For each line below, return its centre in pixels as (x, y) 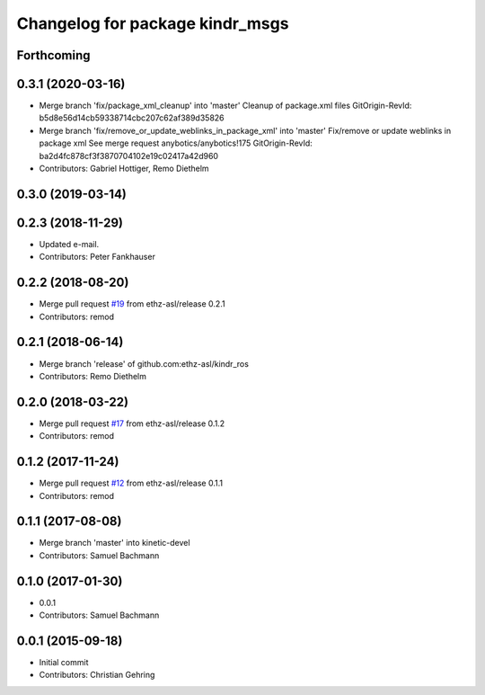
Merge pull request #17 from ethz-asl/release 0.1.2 (132, 423)
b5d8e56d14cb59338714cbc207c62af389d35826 (132, 118)
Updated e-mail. (69, 244)
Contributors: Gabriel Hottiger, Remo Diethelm (124, 169)
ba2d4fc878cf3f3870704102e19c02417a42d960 (129, 156)
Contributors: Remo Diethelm (93, 376)
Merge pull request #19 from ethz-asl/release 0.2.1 (132, 304)
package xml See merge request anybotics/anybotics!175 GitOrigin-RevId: (176, 143)
